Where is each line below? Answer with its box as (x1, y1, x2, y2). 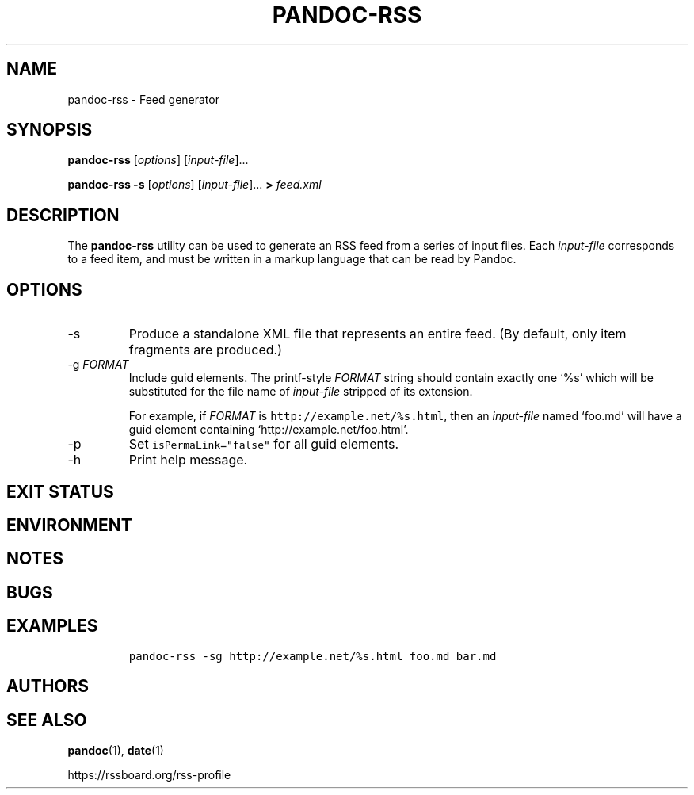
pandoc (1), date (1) (67, 743, 164, 757)
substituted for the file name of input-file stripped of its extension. (128, 384, 473, 399)
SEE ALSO (6, 709, 87, 730)
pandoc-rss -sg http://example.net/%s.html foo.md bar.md (128, 649, 497, 663)
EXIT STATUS (6, 481, 114, 502)
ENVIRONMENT (6, 514, 132, 535)
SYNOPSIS (6, 120, 93, 140)
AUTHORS (6, 676, 90, 697)
